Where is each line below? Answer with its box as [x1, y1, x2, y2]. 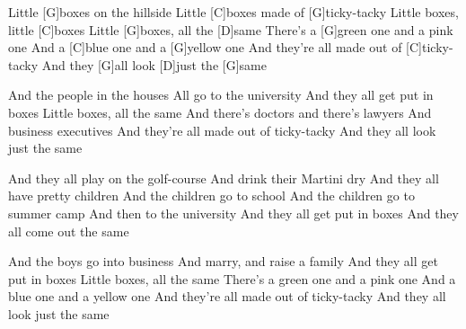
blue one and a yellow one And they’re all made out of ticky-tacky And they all [8, 287, 446, 306]
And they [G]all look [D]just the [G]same [41, 55, 267, 74]
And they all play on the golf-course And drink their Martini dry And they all [8, 168, 439, 187]
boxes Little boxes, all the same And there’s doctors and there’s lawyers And [8, 102, 432, 121]
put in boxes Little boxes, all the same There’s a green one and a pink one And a [8, 269, 456, 288]
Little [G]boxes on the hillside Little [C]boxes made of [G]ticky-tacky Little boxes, [8, 3, 459, 21]
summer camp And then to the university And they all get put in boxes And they [8, 203, 459, 222]
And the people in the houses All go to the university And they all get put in [8, 85, 434, 104]
